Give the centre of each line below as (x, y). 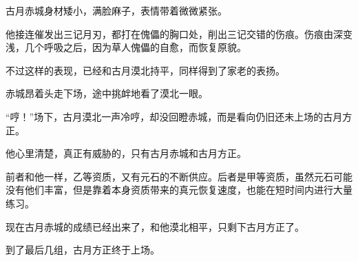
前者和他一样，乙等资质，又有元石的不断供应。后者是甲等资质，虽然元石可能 (179, 176)
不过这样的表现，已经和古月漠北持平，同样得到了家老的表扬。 (145, 70)
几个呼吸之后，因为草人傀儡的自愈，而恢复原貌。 (135, 47)
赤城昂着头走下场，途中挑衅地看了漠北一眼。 (107, 93)
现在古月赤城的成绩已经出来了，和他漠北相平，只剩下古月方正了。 (155, 226)
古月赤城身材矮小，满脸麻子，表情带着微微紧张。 (116, 10)
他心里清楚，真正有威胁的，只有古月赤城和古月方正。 (126, 153)
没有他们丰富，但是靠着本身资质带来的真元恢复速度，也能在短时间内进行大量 (179, 190)
